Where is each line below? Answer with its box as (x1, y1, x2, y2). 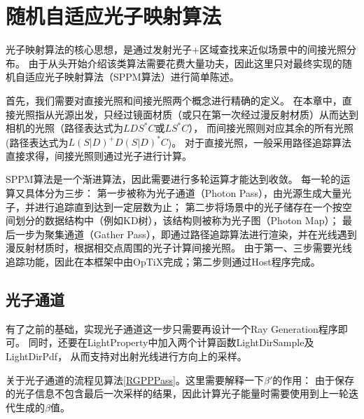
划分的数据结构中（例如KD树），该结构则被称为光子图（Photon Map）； (15, 213, 339, 228)
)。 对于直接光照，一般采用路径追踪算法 (167, 135, 351, 149)
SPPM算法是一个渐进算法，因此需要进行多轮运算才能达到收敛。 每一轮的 (6, 172, 341, 186)
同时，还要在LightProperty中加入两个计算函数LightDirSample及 (28, 335, 314, 350)
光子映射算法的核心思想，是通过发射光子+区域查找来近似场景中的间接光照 (6, 42, 346, 57)
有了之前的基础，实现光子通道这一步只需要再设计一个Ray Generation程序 (6, 321, 338, 336)
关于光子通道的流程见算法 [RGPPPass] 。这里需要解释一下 (6, 372, 264, 387)
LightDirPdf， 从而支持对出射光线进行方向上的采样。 (6, 348, 247, 363)
